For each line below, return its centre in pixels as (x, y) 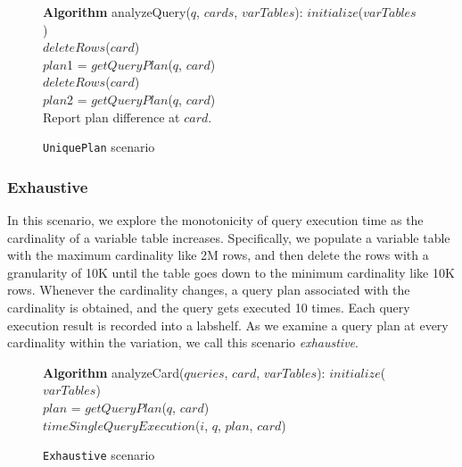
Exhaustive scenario (99, 455)
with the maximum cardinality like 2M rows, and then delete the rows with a (218, 255)
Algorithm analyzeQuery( (117, 12)
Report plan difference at (111, 117)
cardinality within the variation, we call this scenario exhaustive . (183, 342)
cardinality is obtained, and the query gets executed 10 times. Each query (209, 307)
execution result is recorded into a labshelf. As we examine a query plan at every (228, 325)
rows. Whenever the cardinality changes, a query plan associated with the (209, 290)
